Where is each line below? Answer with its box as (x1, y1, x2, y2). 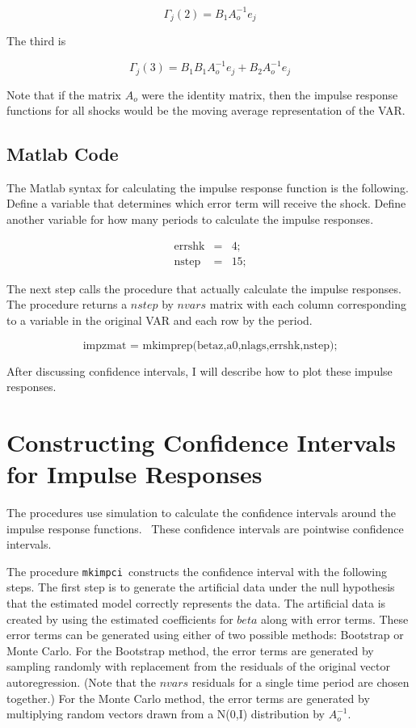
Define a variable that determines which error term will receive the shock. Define (6, 195, 406, 212)
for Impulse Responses (6, 457, 263, 490)
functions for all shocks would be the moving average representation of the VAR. (6, 102, 405, 119)
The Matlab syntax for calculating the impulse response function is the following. (6, 179, 409, 196)
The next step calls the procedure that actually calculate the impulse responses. (6, 280, 401, 297)
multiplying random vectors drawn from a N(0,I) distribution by (6, 705, 325, 722)
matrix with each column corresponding (209, 296, 407, 313)
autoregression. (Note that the (6, 674, 156, 691)
